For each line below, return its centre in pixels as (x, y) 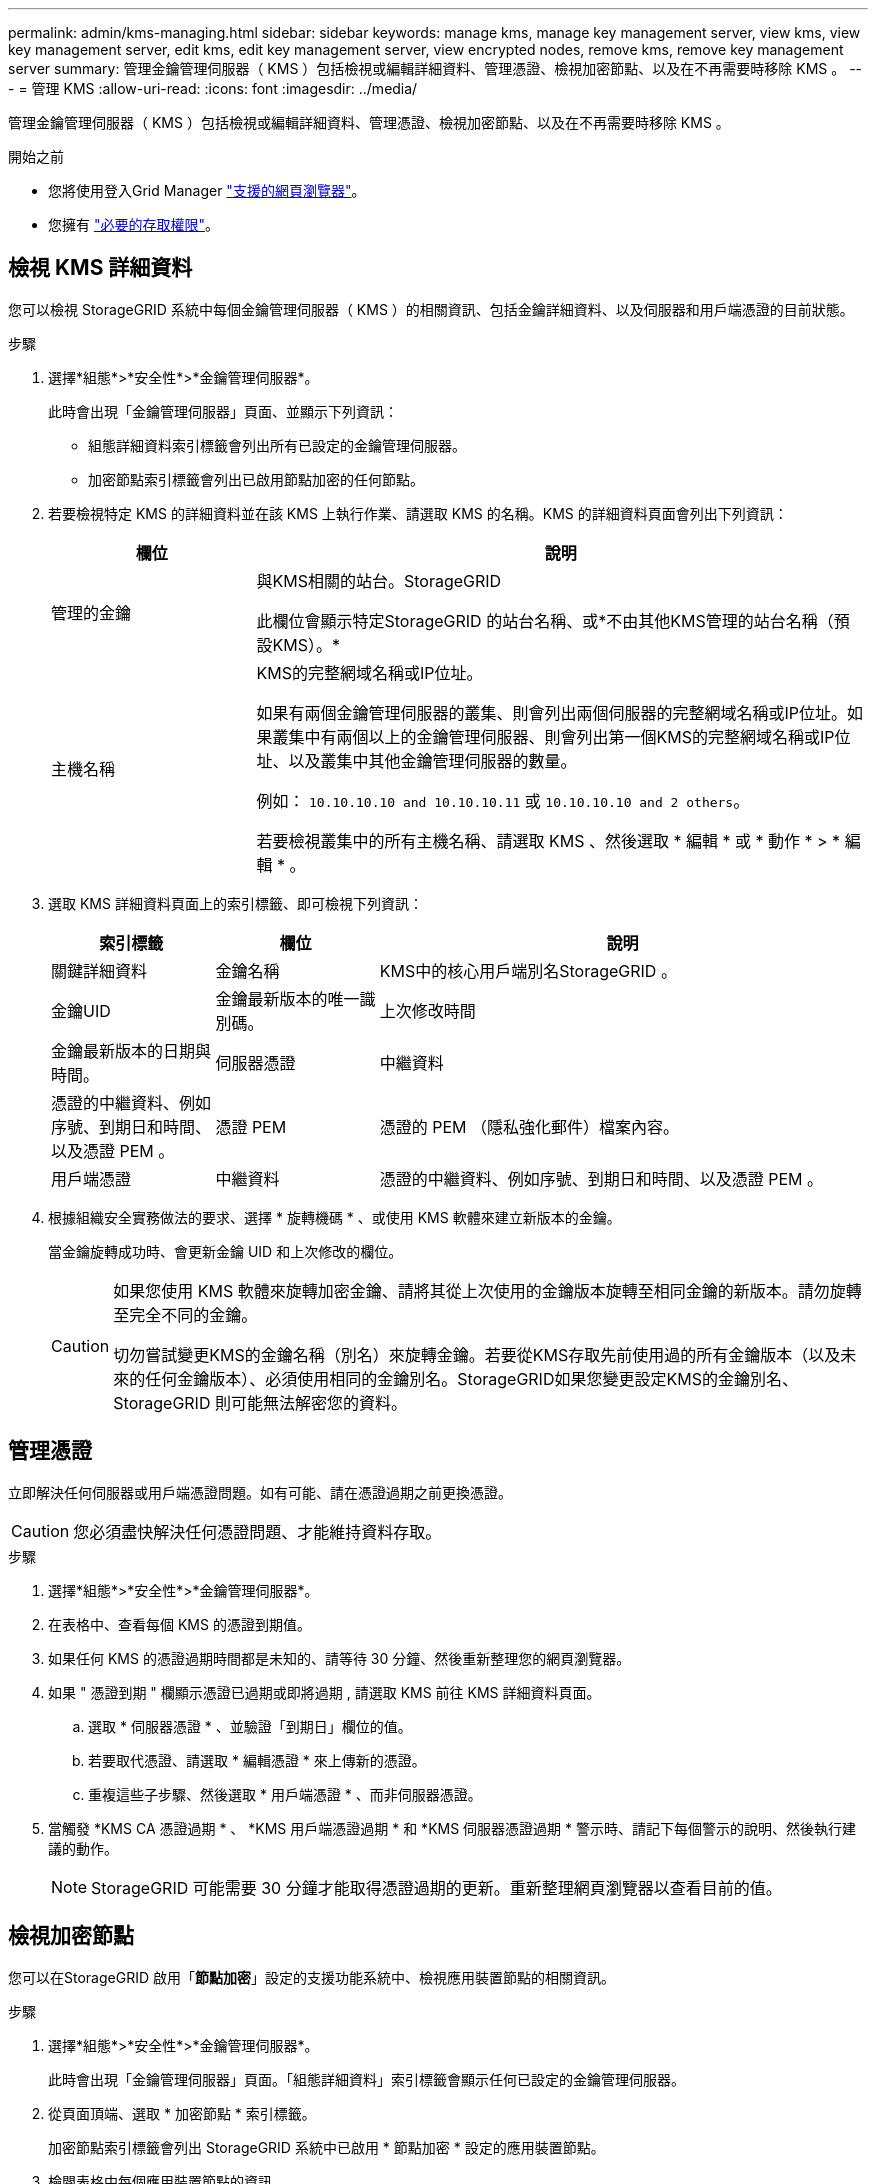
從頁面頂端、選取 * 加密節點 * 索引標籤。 (182, 2113)
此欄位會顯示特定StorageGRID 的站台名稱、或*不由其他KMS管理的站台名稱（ (545, 620)
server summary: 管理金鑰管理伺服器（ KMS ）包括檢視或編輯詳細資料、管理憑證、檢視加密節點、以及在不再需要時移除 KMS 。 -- (435, 68)
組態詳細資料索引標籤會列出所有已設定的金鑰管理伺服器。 (277, 445)
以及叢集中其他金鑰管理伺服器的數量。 (432, 760)
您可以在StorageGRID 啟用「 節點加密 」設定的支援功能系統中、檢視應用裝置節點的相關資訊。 (311, 1977)
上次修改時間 (427, 1010)
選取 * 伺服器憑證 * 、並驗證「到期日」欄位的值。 (250, 1726)
